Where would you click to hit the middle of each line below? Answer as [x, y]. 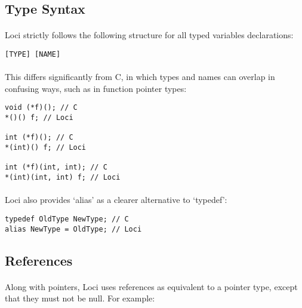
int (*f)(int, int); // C [56, 167]
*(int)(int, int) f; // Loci [63, 177]
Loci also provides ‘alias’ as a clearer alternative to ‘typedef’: [116, 200]
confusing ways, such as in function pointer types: [96, 88]
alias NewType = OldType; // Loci [73, 229]
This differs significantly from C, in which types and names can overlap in [140, 77]
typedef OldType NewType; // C [67, 219]
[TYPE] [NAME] [33, 54]
